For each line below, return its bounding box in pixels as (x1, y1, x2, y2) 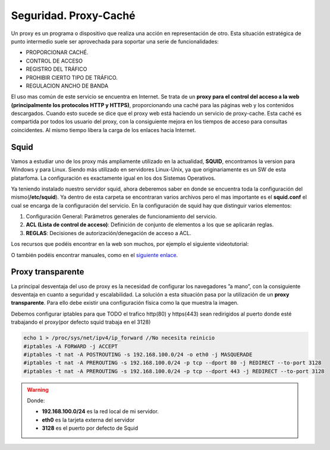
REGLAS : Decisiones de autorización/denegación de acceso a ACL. (26, 229, 191, 236)
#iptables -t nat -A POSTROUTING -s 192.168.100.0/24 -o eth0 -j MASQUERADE (23, 351, 253, 358)
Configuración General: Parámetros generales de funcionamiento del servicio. (26, 213, 217, 220)
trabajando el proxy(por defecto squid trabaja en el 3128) (11, 318, 151, 326)
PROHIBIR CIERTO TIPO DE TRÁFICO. (26, 74, 118, 81)
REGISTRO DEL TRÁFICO (26, 65, 87, 73)
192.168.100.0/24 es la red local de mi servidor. (42, 408, 159, 415)
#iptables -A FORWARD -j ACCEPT (23, 343, 118, 349)
